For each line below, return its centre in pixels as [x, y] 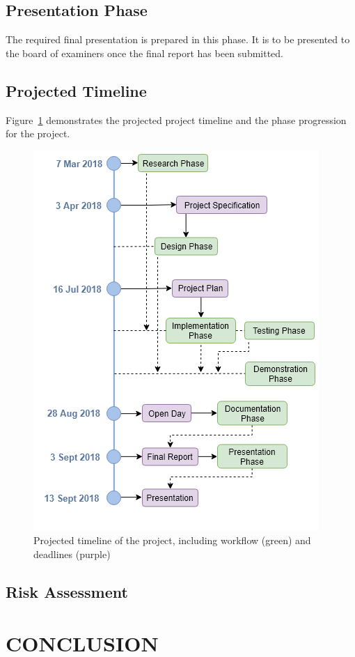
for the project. [38, 133]
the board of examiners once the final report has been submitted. [145, 53]
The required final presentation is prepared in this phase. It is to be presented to [178, 39]
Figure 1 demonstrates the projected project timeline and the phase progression [176, 119]
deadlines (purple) [72, 554]
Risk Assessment [67, 591]
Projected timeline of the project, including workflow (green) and [172, 540]
